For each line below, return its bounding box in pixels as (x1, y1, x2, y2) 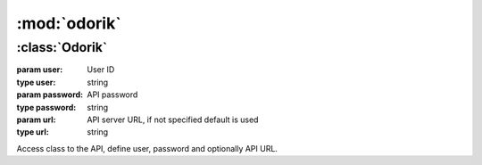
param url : (16, 114, 56, 125)
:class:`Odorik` (16, 39, 108, 55)
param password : (16, 89, 84, 100)
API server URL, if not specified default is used (87, 114, 259, 125)
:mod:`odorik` (16, 13, 121, 33)
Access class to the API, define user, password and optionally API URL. (16, 143, 278, 153)
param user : (16, 64, 63, 75)
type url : (16, 127, 49, 137)
